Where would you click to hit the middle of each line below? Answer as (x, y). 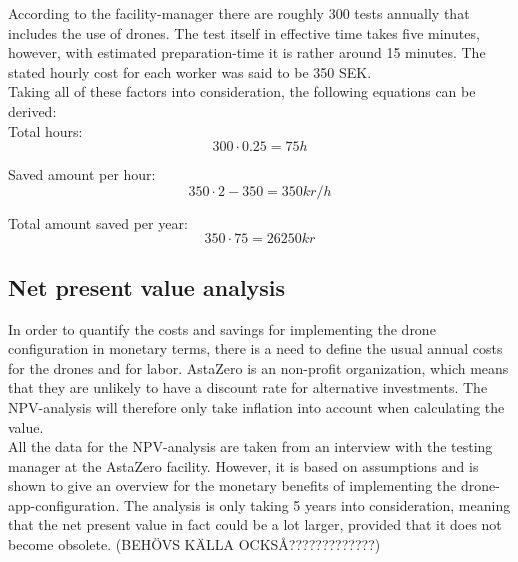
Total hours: (45, 130)
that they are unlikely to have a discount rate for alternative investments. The (248, 387)
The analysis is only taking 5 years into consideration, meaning (317, 504)
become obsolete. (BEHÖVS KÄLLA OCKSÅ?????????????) (194, 544)
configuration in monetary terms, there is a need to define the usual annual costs (255, 348)
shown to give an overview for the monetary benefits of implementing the (232, 485)
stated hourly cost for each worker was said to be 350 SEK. (190, 71)
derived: (32, 110)
